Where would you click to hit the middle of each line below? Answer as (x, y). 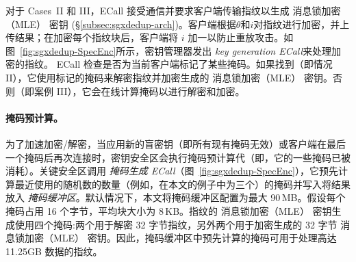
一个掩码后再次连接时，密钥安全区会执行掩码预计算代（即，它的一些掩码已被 (178, 157)
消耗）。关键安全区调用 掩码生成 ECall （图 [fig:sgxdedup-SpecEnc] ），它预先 (172, 171)
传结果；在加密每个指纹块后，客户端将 (92, 37)
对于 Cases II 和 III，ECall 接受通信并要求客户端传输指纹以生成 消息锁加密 (173, 10)
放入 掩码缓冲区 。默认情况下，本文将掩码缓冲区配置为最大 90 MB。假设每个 (176, 197)
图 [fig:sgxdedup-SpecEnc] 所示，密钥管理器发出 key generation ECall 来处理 (169, 50)
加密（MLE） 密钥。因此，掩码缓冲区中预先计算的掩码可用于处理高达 (180, 238)
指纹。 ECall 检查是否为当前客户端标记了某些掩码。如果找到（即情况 (178, 64)
